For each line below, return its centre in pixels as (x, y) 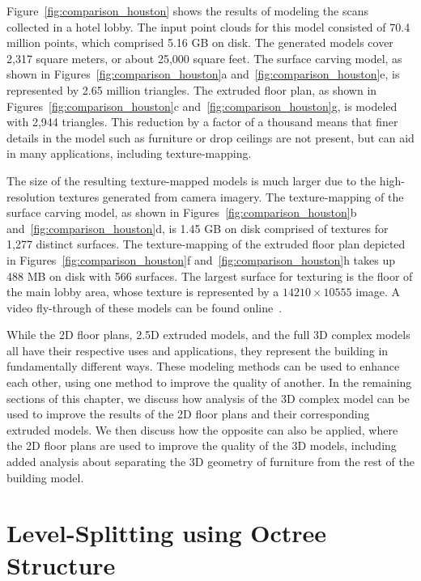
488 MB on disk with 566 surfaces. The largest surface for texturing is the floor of (210, 276)
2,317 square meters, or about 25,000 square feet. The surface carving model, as (204, 58)
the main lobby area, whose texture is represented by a (143, 292)
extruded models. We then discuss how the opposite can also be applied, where (202, 429)
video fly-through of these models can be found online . (145, 307)
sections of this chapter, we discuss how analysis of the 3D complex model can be (208, 398)
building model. (45, 477)
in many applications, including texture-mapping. (129, 153)
